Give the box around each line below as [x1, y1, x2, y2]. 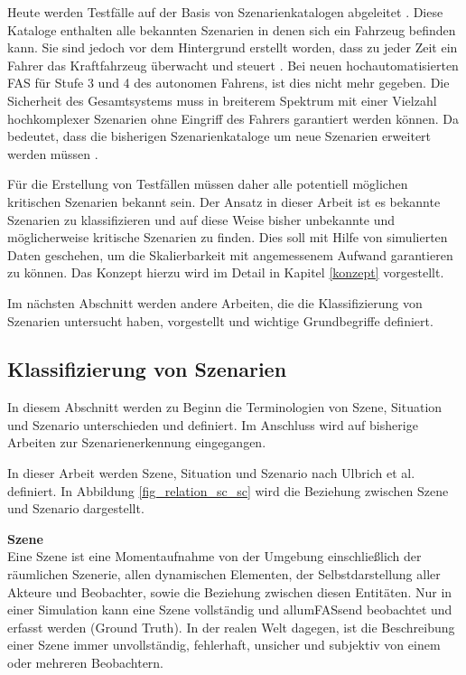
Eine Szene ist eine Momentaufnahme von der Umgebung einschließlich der [7, 547, 422, 566]
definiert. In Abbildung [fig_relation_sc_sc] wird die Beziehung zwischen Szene [7, 481, 449, 500]
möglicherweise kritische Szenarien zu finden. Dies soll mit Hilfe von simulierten [7, 228, 448, 247]
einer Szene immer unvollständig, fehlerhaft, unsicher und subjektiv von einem [7, 635, 441, 654]
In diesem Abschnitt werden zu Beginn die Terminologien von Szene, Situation [7, 398, 443, 417]
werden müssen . [7, 144, 98, 163]
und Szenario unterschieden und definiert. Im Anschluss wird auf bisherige [7, 415, 418, 434]
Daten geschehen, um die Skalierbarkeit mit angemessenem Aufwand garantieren [7, 245, 453, 264]
